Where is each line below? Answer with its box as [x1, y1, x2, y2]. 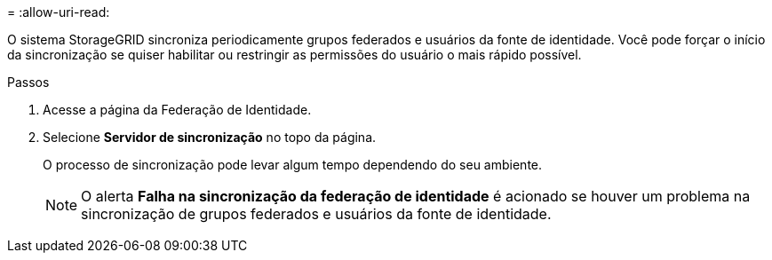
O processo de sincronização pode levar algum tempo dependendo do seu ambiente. [43, 157, 543, 172]
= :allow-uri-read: [7, 4, 110, 20]
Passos [7, 75, 50, 90]
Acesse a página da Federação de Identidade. [43, 102, 312, 117]
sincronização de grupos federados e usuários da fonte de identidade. [81, 205, 552, 223]
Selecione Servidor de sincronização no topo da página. [43, 130, 377, 145]
